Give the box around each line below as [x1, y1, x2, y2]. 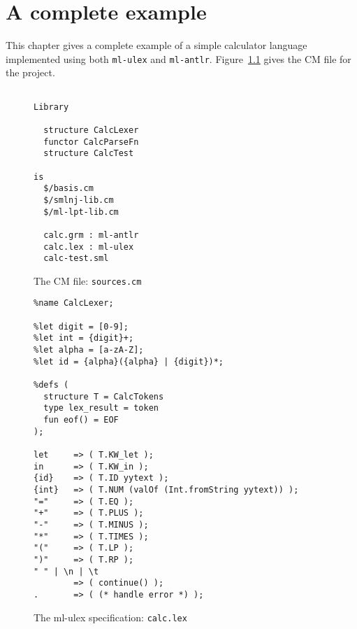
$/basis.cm [43, 183, 94, 194]
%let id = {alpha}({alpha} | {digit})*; [34, 356, 224, 367]
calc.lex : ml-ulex [43, 241, 134, 252]
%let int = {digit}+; [34, 333, 134, 344]
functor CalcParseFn [43, 136, 139, 147]
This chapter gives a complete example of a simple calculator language [6, 38, 307, 52]
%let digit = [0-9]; [34, 321, 129, 332]
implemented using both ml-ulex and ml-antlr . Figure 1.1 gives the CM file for [6, 51, 351, 66]
